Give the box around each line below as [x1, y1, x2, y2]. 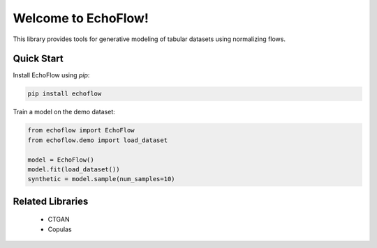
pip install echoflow [27, 90, 102, 98]
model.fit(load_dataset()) [27, 165, 120, 173]
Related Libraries [13, 195, 89, 207]
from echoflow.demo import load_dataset [27, 136, 168, 144]
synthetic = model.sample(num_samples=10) [27, 175, 175, 183]
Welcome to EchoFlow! [13, 10, 149, 26]
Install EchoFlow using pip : [13, 71, 90, 79]
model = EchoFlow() [27, 155, 94, 164]
